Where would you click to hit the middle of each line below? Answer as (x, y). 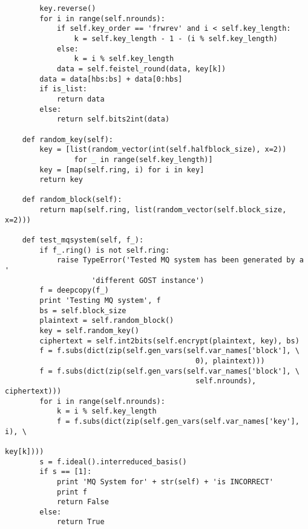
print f (72, 492)
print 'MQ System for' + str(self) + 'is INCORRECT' (165, 482)
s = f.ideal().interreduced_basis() (113, 462)
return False (83, 502)
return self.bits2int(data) (113, 119)
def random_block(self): (72, 200)
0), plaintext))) (230, 361)
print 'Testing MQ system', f (100, 301)
